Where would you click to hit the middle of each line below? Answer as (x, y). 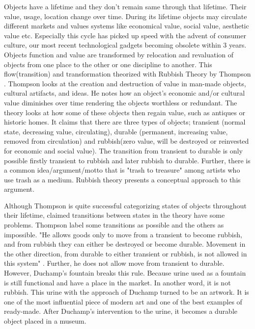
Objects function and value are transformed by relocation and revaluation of (119, 54)
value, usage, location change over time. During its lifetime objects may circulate (126, 16)
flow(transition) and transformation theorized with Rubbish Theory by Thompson (127, 74)
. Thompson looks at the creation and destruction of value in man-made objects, (125, 83)
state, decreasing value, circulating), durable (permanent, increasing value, (116, 131)
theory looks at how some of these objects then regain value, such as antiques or (125, 112)
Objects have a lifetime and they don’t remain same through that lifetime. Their (125, 6)
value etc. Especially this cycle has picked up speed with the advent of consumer (125, 35)
